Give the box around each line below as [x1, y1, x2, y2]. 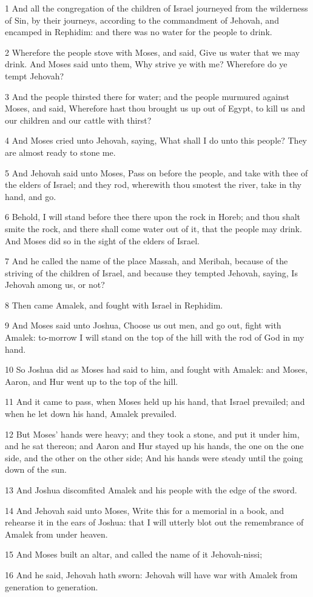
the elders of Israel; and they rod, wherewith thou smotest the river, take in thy [5, 178, 301, 191]
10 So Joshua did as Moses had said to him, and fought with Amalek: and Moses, [5, 363, 308, 376]
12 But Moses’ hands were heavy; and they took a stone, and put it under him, [5, 427, 300, 440]
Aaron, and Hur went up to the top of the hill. [5, 375, 178, 387]
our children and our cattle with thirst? [5, 113, 152, 126]
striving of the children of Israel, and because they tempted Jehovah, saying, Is [5, 266, 298, 279]
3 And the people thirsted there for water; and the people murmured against [5, 90, 290, 102]
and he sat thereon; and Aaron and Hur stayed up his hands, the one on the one [5, 439, 304, 452]
